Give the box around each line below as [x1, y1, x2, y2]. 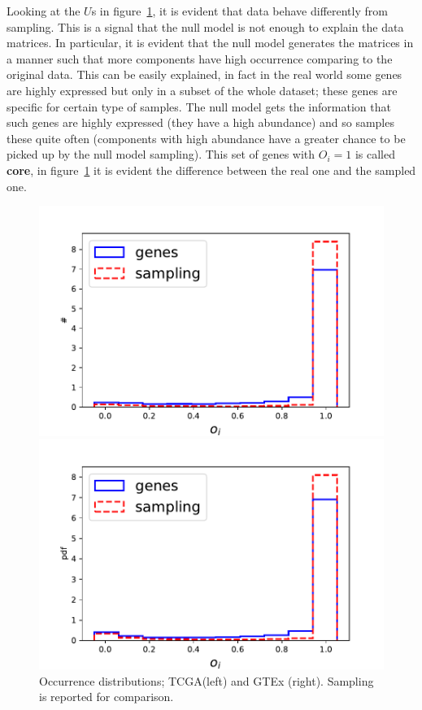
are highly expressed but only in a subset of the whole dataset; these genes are [7, 81, 398, 98]
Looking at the [7, 2, 80, 19]
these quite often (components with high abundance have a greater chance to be [7, 129, 406, 146]
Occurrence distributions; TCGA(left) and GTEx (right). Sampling [39, 672, 374, 689]
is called [355, 146, 395, 163]
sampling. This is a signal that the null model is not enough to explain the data [7, 18, 404, 35]
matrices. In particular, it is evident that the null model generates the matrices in [7, 34, 414, 51]
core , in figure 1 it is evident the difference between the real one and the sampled [7, 161, 416, 178]
